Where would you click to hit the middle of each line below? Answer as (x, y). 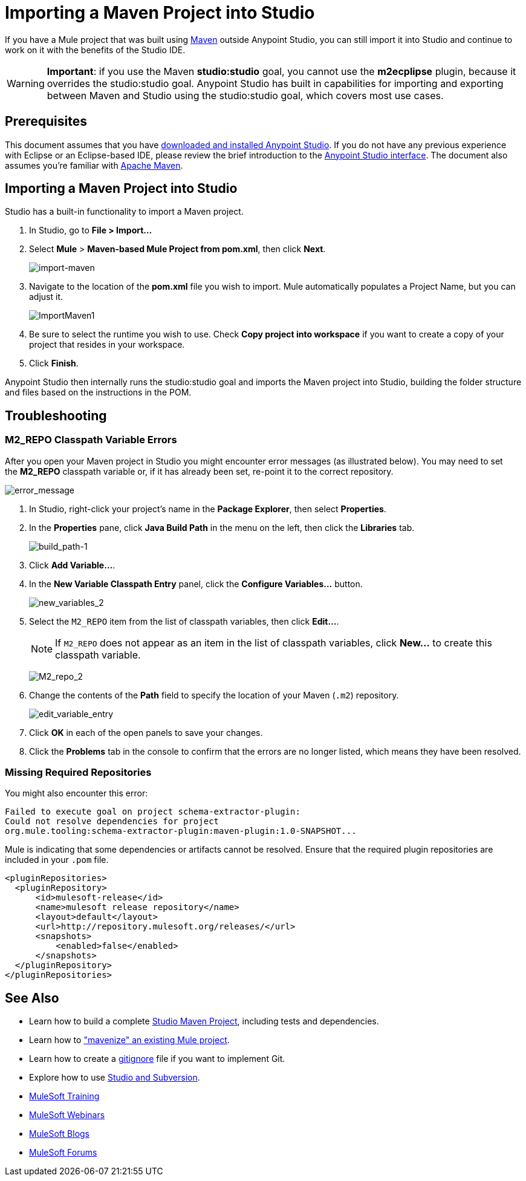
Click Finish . (54, 363)
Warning (26, 83)
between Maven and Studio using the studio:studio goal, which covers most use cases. (245, 95)
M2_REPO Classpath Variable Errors (91, 440)
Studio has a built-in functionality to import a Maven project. (124, 212)
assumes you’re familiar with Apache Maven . (94, 165)
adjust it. (46, 297)
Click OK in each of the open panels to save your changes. (146, 732)
